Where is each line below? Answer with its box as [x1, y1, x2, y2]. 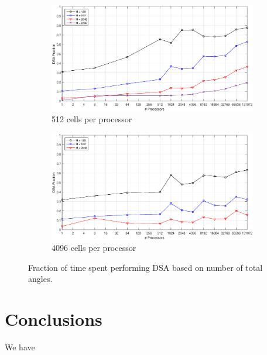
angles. [28, 273, 53, 285]
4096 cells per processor [52, 242, 136, 254]
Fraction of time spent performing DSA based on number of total [28, 261, 263, 273]
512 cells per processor [52, 113, 132, 125]
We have [5, 341, 35, 353]
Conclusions [5, 307, 102, 331]
